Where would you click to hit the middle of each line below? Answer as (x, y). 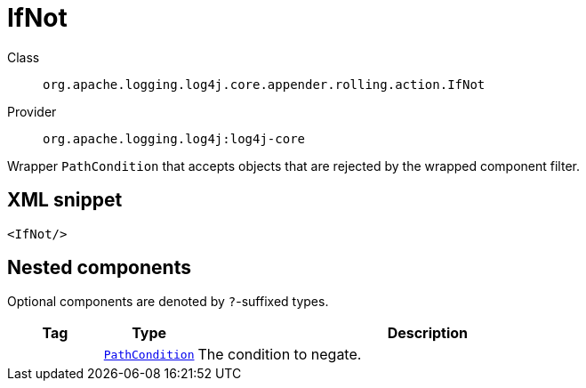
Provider (32, 111)
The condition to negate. (280, 355)
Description (428, 333)
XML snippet (65, 200)
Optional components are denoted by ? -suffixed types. (168, 302)
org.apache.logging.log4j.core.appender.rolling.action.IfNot (264, 84)
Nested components (99, 268)
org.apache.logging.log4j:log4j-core (174, 138)
